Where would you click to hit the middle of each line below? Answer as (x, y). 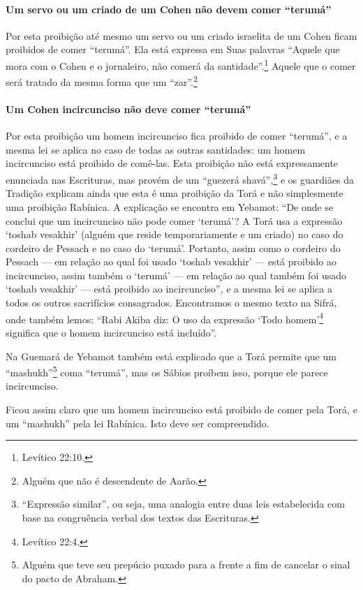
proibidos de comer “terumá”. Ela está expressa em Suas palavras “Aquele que (173, 49)
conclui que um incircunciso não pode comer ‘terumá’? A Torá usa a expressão (174, 220)
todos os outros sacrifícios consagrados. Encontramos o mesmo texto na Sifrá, (171, 303)
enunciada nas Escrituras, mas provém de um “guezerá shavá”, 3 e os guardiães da (180, 178)
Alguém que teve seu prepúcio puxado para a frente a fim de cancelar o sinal (186, 565)
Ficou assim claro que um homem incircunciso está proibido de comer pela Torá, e (181, 409)
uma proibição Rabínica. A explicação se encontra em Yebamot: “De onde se (170, 206)
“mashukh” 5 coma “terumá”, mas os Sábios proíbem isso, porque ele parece (167, 371)
